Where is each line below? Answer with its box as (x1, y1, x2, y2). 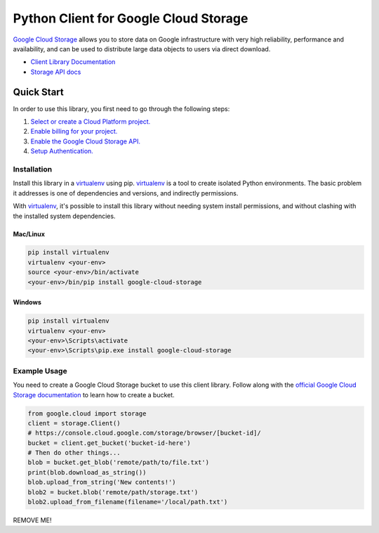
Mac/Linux (13, 229, 46, 238)
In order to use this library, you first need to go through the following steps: (13, 104, 230, 113)
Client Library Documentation (30, 58, 116, 66)
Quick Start (13, 86, 64, 98)
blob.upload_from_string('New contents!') (27, 478, 176, 487)
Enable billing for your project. (30, 127, 118, 136)
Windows (13, 298, 41, 307)
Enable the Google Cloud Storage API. (30, 137, 140, 146)
